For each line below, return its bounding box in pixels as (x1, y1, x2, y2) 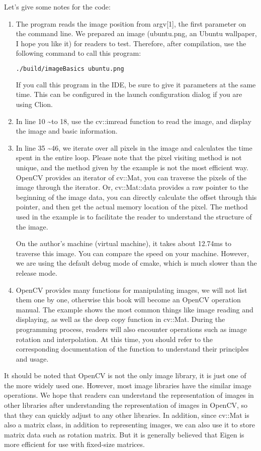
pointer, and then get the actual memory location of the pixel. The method (16, 201, 248, 212)
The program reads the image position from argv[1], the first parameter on (16, 18, 246, 29)
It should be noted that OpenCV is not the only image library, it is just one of (4, 370, 246, 381)
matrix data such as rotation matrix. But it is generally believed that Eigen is (4, 429, 244, 439)
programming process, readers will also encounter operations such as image (16, 323, 247, 334)
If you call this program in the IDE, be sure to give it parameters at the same (16, 79, 256, 89)
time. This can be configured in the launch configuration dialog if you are (16, 89, 242, 99)
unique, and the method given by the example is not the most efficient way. (16, 162, 248, 172)
